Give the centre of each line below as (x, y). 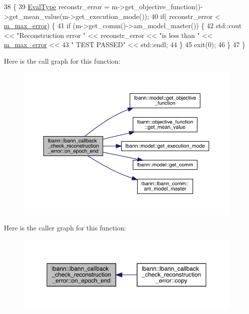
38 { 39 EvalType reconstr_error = (57, 6)
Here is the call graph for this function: (62, 61)
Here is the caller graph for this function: (65, 228)
